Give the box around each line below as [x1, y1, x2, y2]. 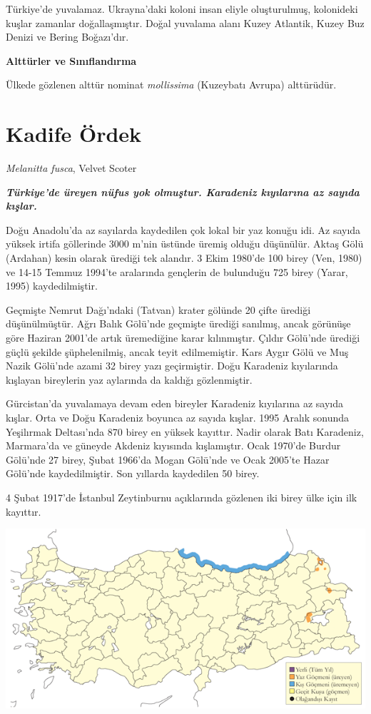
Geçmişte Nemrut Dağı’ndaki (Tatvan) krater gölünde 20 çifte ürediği [6, 302, 311, 317]
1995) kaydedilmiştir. [6, 278, 98, 293]
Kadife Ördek [6, 119, 142, 148]
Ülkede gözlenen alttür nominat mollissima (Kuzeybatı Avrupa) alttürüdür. [6, 77, 337, 92]
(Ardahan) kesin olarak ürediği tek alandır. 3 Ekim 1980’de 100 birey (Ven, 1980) [6, 250, 362, 265]
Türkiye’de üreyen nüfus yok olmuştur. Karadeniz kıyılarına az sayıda [6, 184, 360, 199]
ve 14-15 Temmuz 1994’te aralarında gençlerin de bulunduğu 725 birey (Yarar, [6, 264, 348, 279]
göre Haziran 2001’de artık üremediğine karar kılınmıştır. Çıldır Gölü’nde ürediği [6, 330, 360, 345]
